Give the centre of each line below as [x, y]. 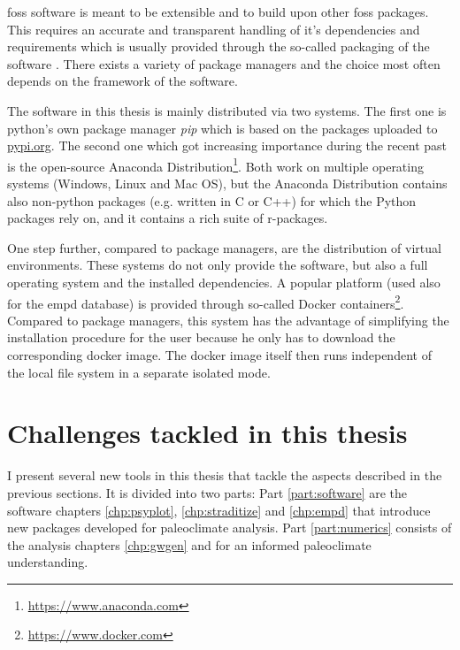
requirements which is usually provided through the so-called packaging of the [218, 46]
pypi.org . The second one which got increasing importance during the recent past [227, 145]
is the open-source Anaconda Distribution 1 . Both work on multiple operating [215, 164]
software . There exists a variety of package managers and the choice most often [224, 63]
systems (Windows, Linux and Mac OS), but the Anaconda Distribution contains [227, 183]
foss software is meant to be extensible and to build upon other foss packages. [218, 11]
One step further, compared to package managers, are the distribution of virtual [224, 247]
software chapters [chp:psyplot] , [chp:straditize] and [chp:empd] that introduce [219, 510]
